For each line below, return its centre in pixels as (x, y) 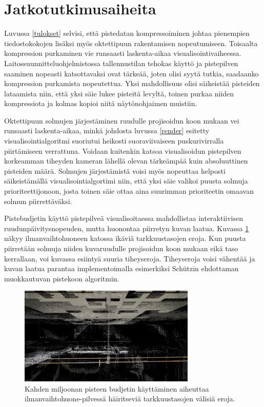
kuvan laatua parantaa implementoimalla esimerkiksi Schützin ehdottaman (121, 268)
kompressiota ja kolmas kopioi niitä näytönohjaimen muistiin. (101, 103)
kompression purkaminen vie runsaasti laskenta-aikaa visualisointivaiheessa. (123, 53)
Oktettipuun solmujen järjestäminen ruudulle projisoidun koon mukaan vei (122, 120)
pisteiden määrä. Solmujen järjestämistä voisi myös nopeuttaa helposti (115, 170)
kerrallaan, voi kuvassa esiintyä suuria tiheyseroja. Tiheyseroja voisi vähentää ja (130, 258)
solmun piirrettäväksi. (38, 201)
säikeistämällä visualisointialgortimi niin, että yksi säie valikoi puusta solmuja (126, 181)
